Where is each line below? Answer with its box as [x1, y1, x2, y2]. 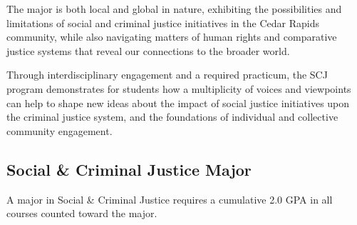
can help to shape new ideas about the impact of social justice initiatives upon [6, 95, 350, 110]
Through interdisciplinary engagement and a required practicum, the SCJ [6, 67, 328, 82]
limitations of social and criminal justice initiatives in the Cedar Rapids [6, 15, 319, 30]
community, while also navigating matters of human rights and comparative [6, 29, 337, 44]
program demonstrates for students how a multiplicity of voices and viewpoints [6, 81, 351, 96]
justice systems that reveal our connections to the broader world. [6, 43, 290, 58]
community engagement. [6, 123, 113, 138]
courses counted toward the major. [6, 206, 157, 221]
